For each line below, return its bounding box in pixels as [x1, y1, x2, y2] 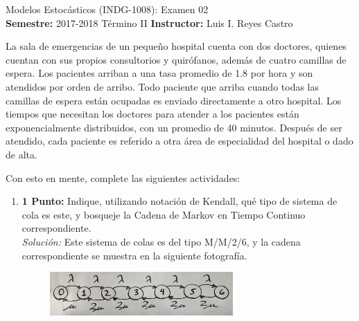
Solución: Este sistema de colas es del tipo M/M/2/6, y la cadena [21, 234, 301, 248]
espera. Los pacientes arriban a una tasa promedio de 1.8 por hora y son [6, 66, 313, 80]
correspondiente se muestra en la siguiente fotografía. [21, 248, 247, 262]
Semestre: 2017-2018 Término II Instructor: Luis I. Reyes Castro [6, 15, 293, 30]
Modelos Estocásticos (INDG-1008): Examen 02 [6, 2, 209, 16]
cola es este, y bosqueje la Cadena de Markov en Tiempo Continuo [21, 207, 306, 221]
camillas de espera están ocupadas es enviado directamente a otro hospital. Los [6, 93, 342, 107]
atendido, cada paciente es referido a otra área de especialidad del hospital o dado [6, 134, 353, 148]
